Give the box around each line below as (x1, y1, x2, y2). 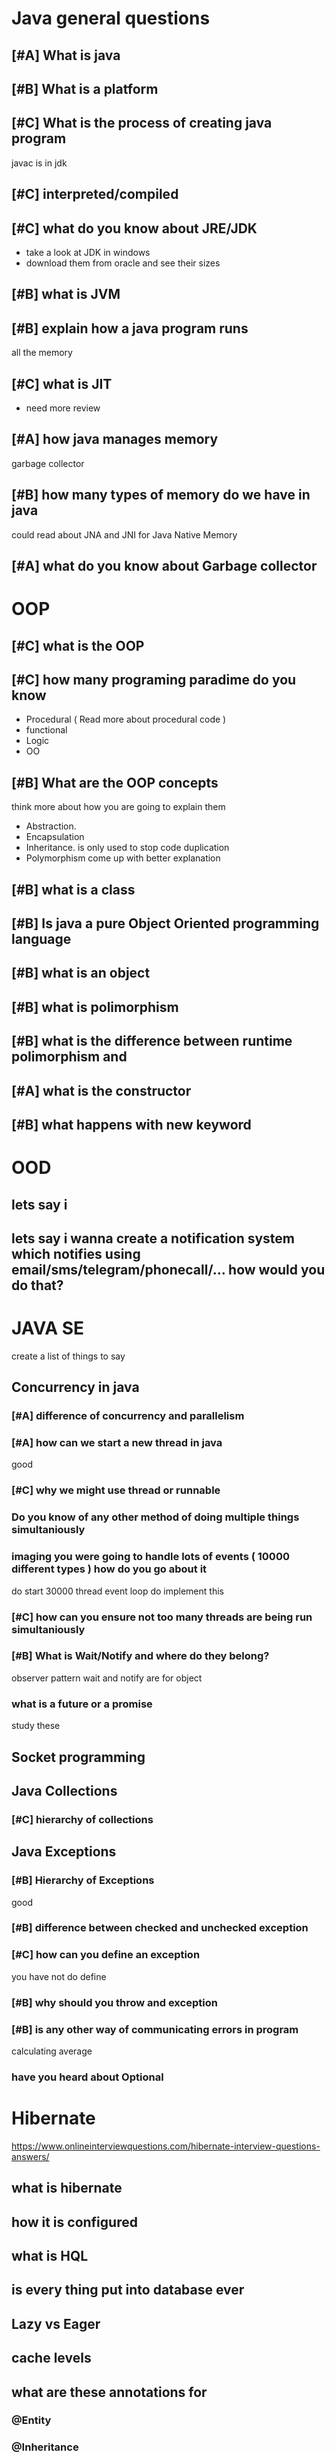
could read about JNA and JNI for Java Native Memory (11, 528, 238, 541)
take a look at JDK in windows (25, 246, 151, 258)
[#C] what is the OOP (11, 637, 145, 654)
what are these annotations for (11, 2383, 208, 2401)
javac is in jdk (11, 157, 68, 169)
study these (11, 1720, 61, 1732)
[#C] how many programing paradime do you (11, 671, 297, 688)
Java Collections (11, 1782, 118, 1799)
